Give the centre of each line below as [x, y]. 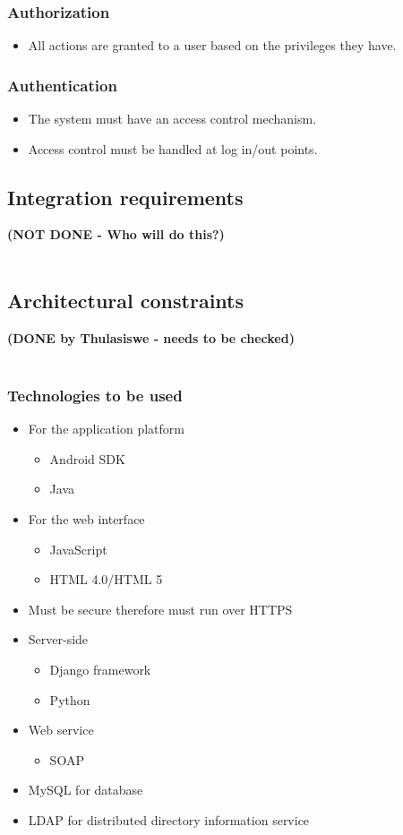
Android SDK [87, 458]
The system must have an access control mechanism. [172, 119]
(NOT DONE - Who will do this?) [116, 234]
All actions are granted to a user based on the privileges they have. [212, 45]
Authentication [62, 85]
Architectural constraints [126, 300]
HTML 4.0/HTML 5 [106, 579]
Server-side [58, 639]
